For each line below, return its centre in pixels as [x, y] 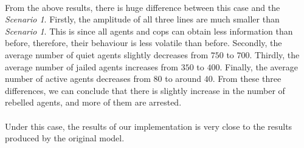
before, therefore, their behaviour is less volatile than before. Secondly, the [143, 43]
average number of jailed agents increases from [92, 66]
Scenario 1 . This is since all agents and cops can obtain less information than [149, 31]
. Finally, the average [259, 66]
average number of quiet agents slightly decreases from [107, 54]
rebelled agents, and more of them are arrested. [93, 102]
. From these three [247, 79]
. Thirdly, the [275, 54]
